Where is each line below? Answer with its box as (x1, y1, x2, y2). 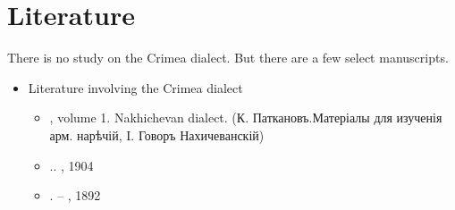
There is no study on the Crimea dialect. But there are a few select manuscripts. (7, 48, 449, 67)
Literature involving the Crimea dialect (28, 78, 243, 97)
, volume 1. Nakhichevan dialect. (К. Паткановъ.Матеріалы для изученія (49, 108, 442, 127)
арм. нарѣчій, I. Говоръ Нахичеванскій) (49, 125, 265, 144)
